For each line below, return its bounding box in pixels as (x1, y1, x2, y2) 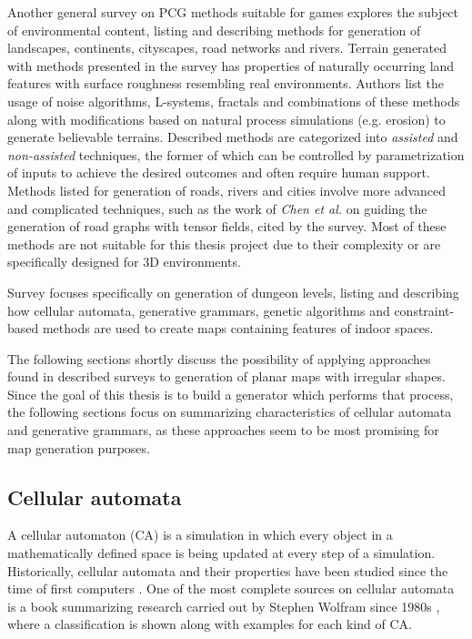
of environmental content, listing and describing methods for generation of (7, 20, 421, 39)
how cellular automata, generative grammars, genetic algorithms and (7, 300, 390, 319)
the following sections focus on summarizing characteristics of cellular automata (7, 402, 452, 421)
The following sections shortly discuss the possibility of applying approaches (7, 349, 431, 368)
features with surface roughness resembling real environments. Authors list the (7, 74, 444, 93)
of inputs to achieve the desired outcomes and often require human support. (7, 163, 430, 182)
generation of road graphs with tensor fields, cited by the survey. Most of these (7, 217, 447, 236)
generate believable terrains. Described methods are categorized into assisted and (7, 127, 458, 147)
